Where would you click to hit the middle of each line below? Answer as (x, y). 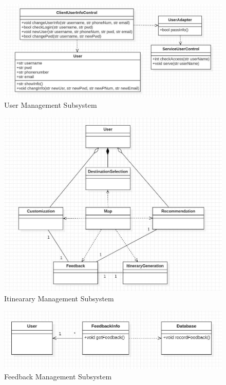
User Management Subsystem (51, 104)
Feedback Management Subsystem (58, 376)
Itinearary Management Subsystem (59, 298)
